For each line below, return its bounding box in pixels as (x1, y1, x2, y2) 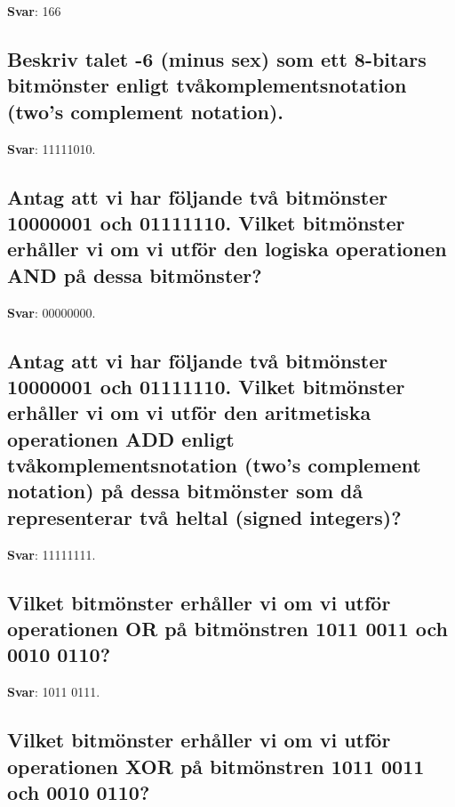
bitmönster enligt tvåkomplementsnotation (7, 71, 407, 99)
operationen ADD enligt (7, 424, 235, 452)
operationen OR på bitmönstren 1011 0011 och (7, 615, 448, 642)
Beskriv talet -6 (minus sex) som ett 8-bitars (7, 44, 427, 72)
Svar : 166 (7, 2, 61, 20)
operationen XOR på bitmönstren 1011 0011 (7, 752, 425, 779)
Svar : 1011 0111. (7, 682, 100, 701)
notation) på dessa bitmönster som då (7, 477, 363, 504)
